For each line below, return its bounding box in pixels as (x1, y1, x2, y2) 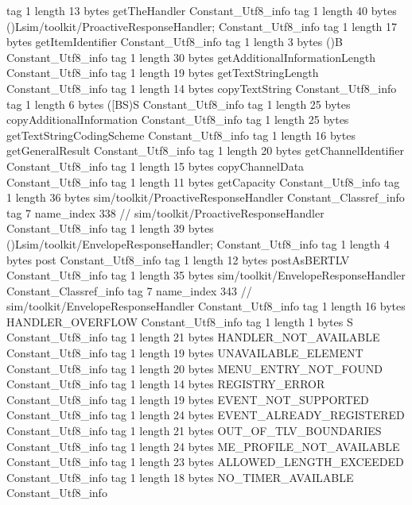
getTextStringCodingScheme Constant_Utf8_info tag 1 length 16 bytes (6, 126, 356, 143)
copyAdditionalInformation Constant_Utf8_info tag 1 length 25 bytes (6, 111, 349, 128)
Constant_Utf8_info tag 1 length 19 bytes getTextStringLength (6, 64, 319, 81)
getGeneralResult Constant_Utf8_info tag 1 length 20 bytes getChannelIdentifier (6, 142, 404, 159)
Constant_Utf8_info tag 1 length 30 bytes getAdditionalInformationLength (6, 48, 376, 65)
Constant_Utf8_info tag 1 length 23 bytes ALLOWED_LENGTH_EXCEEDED (6, 453, 404, 470)
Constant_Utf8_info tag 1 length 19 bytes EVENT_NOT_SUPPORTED (6, 391, 369, 407)
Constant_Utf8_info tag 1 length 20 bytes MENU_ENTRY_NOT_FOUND (6, 360, 383, 376)
